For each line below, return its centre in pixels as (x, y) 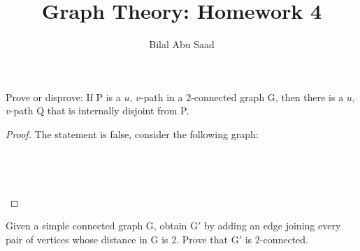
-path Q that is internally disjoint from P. (100, 111)
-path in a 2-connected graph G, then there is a (242, 97)
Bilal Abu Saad (182, 44)
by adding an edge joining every (273, 226)
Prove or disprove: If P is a (63, 97)
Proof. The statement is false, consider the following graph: (132, 134)
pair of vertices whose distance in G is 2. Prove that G (122, 239)
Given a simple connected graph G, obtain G (102, 226)
